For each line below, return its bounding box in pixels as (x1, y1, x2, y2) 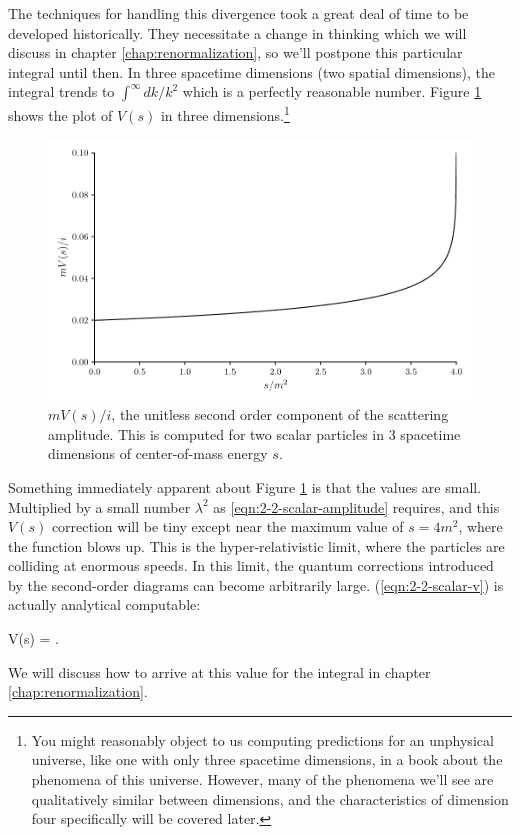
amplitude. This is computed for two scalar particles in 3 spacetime (48, 423, 461, 444)
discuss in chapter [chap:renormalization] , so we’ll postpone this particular (8, 42, 463, 63)
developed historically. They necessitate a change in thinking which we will (8, 22, 467, 43)
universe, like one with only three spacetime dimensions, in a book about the (31, 749, 503, 770)
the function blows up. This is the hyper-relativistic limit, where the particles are (8, 535, 505, 556)
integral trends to (8, 81, 115, 102)
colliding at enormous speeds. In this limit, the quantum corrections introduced (8, 555, 494, 576)
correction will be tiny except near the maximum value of (51, 516, 404, 537)
